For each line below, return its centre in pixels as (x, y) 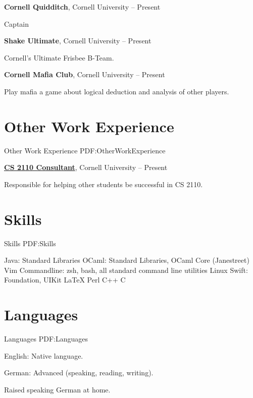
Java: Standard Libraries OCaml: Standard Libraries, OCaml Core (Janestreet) (127, 260)
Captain (17, 23)
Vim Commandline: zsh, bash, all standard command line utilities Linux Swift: (126, 270)
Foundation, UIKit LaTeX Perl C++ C (65, 280)
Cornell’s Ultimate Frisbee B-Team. (59, 57)
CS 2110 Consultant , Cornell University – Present (86, 167)
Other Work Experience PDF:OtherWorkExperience (85, 150)
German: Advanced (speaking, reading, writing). (79, 373)
